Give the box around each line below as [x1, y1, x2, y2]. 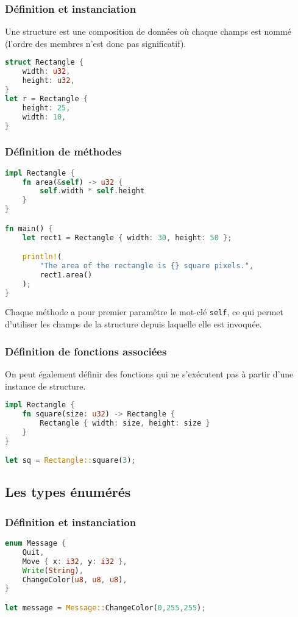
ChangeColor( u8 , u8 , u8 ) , [22, 575, 127, 584]
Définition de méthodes [5, 144, 122, 159]
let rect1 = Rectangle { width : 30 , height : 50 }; [22, 233, 232, 242]
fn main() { [5, 224, 53, 233]
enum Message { [5, 539, 66, 547]
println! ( [22, 252, 62, 262]
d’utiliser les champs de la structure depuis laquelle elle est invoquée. [5, 318, 262, 330]
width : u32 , [22, 67, 71, 76]
